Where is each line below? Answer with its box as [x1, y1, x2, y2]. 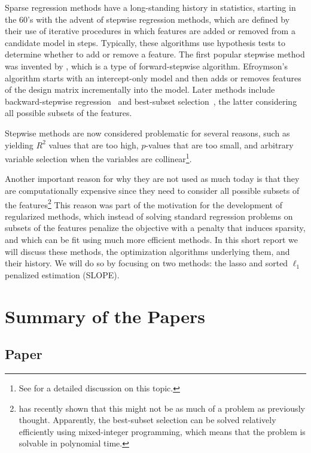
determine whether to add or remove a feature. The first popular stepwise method [5, 48, 305, 60]
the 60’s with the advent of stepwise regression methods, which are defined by [5, 13, 290, 25]
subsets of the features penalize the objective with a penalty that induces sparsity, [5, 221, 306, 234]
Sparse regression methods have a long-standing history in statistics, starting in [5, 1, 296, 13]
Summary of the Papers [5, 303, 205, 328]
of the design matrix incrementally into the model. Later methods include [5, 83, 275, 96]
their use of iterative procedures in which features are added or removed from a [5, 25, 295, 37]
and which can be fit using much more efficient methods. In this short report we [5, 233, 298, 245]
